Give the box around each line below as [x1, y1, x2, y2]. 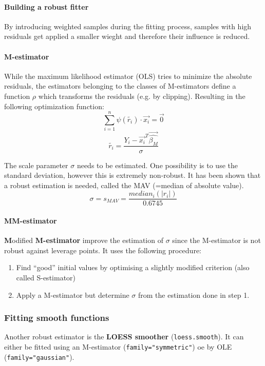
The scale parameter [4, 159, 68, 170]
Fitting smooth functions [4, 311, 109, 324]
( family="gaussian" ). [4, 351, 74, 362]
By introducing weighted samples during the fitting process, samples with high [4, 21, 252, 31]
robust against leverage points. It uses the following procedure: [4, 245, 201, 255]
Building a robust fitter [4, 1, 89, 12]
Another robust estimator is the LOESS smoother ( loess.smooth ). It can [4, 331, 244, 342]
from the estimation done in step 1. [138, 289, 250, 300]
